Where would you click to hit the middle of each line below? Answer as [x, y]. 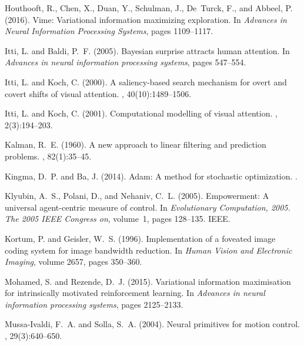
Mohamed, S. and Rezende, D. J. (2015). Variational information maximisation [148, 281]
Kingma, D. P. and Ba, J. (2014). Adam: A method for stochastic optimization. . [151, 176]
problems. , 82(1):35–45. [48, 156]
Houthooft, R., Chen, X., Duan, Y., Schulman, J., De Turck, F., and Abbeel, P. [149, 8]
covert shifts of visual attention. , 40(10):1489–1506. [98, 93]
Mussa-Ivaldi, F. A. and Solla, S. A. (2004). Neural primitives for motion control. [152, 324]
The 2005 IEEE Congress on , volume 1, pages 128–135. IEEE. [118, 219]
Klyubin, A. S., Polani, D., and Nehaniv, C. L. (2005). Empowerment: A [137, 196]
